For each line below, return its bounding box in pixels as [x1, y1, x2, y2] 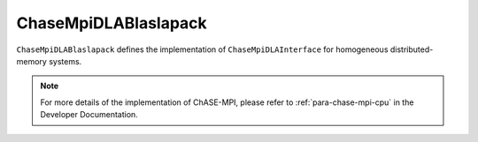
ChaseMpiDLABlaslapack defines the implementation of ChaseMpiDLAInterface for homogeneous [16, 44, 389, 55]
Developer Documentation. [40, 109, 139, 120]
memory [16, 56, 48, 66]
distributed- [389, 44, 434, 55]
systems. [49, 56, 82, 66]
